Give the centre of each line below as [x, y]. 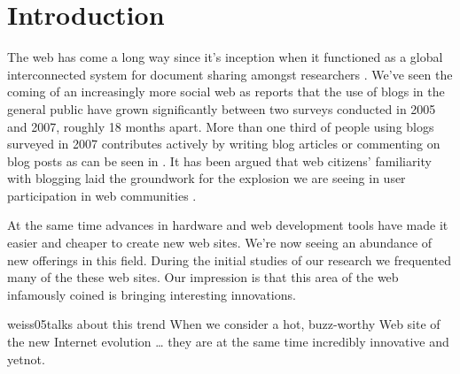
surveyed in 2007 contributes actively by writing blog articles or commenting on [224, 144]
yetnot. [26, 359]
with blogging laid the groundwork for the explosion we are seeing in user [207, 178]
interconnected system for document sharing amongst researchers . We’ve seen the [230, 74]
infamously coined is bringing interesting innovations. [152, 294]
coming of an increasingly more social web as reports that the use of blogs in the [226, 92]
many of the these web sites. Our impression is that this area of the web [203, 277]
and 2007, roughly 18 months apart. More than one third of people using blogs [221, 126]
